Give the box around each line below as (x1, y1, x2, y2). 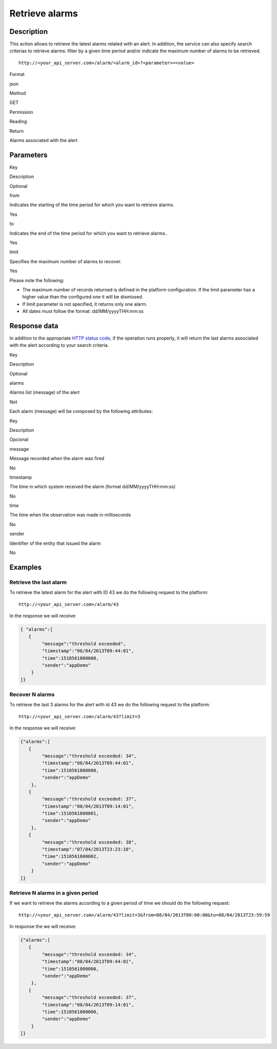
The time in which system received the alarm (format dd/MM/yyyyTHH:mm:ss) (9, 484, 176, 490)
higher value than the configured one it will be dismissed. (22, 294, 144, 300)
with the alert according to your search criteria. (9, 342, 109, 348)
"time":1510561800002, (42, 854, 100, 859)
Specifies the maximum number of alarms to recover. (9, 258, 122, 264)
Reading (9, 118, 27, 125)
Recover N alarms (9, 691, 55, 698)
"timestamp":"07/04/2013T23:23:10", (42, 846, 134, 853)
